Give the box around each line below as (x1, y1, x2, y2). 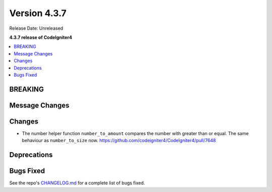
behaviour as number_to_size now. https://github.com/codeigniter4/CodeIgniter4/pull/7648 (22, 138, 216, 144)
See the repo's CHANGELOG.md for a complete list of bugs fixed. (9, 180, 146, 186)
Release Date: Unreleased (9, 25, 63, 31)
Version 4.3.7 (9, 8, 66, 19)
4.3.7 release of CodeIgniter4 (9, 34, 73, 40)
